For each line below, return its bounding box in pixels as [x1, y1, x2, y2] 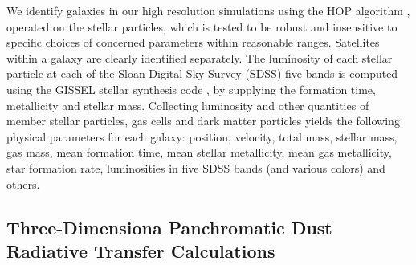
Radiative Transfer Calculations [6, 238, 275, 263]
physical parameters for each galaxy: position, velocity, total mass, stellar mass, [6, 128, 398, 145]
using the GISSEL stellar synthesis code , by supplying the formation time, [6, 80, 376, 97]
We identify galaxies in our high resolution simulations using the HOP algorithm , [6, 2, 410, 18]
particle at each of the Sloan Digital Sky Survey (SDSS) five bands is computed [6, 65, 398, 82]
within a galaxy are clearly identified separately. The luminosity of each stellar [6, 49, 393, 66]
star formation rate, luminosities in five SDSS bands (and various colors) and [6, 159, 385, 176]
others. [6, 175, 40, 192]
